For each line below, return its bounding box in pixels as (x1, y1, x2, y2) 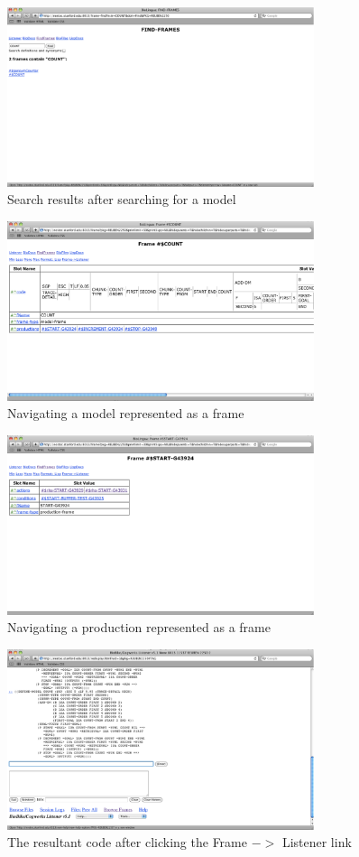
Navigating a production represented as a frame (7, 618, 271, 637)
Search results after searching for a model (7, 190, 236, 209)
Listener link (281, 833, 352, 852)
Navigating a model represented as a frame (7, 404, 244, 423)
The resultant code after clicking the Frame (7, 833, 247, 852)
